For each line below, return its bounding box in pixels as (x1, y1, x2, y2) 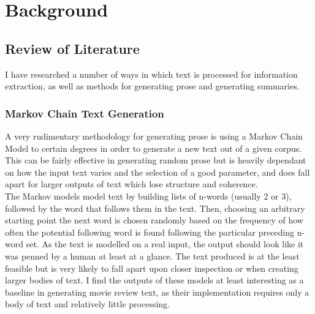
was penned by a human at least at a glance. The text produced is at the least (5, 249, 300, 262)
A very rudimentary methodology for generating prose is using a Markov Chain (5, 129, 303, 142)
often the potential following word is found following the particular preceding (5, 225, 295, 238)
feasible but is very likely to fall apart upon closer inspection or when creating (5, 261, 298, 274)
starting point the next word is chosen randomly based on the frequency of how (5, 214, 303, 226)
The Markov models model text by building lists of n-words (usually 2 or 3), (5, 189, 292, 202)
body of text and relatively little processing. (5, 297, 170, 310)
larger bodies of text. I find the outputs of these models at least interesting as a (5, 274, 304, 286)
